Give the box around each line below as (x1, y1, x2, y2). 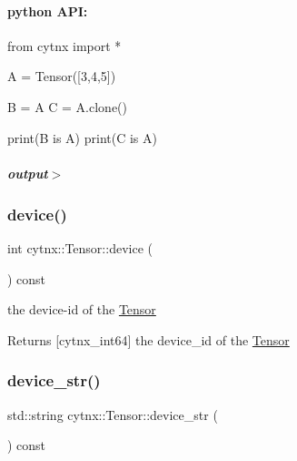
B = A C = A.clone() (7, 97, 128, 116)
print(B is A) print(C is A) (7, 128, 157, 147)
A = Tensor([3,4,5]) (7, 67, 116, 86)
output (7, 163, 48, 182)
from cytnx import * (7, 36, 122, 55)
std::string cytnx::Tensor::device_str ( (7, 405, 218, 424)
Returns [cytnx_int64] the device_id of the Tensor (7, 330, 290, 349)
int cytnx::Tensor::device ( (7, 239, 153, 258)
